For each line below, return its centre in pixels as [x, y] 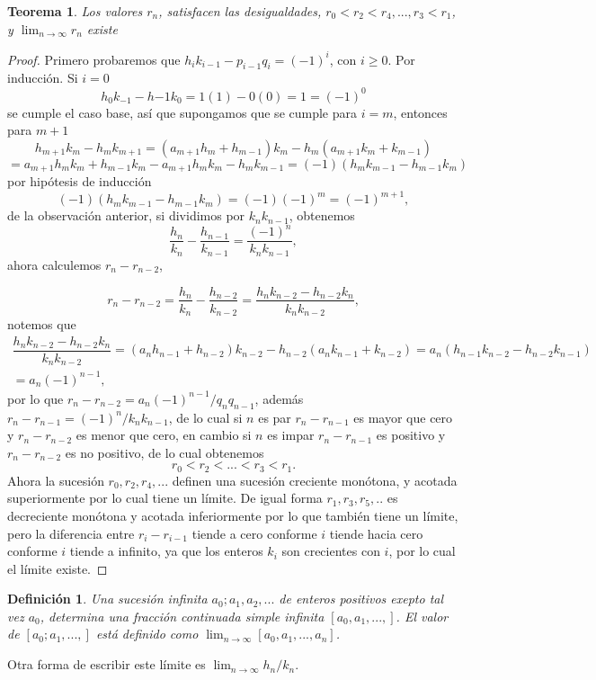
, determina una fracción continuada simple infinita [182, 616]
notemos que [42, 324]
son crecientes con [331, 551]
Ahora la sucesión [56, 480]
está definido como [147, 634]
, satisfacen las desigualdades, [240, 11]
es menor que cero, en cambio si [164, 435]
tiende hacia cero [376, 533]
